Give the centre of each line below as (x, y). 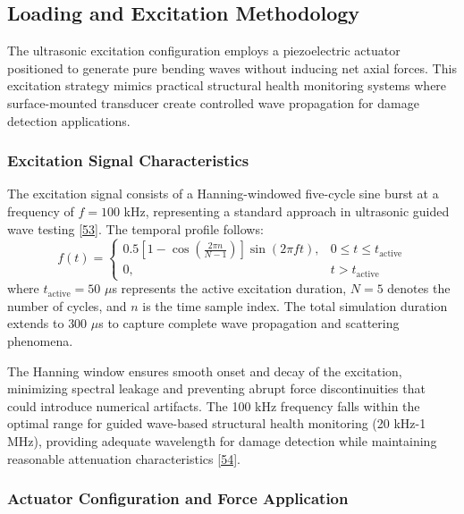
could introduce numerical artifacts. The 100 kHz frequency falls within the (214, 405)
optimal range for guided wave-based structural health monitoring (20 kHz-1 (217, 423)
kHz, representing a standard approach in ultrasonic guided (287, 211)
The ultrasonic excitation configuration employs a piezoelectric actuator (204, 51)
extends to (36, 323)
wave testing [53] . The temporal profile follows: (135, 228)
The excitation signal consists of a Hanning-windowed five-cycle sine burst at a (223, 194)
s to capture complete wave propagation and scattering (249, 323)
